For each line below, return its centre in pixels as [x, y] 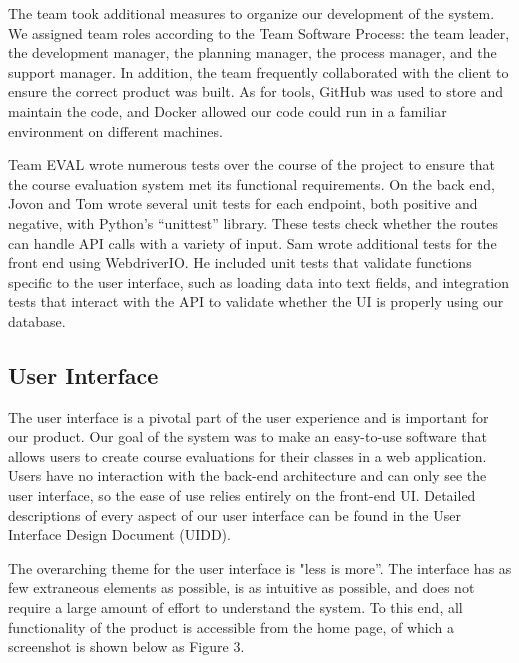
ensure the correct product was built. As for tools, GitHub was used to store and [256, 91]
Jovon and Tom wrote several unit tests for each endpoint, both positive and [243, 203]
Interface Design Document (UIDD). [119, 534]
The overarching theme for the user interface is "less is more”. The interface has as [260, 567]
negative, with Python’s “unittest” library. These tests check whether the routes [253, 222]
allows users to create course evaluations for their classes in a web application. [247, 455]
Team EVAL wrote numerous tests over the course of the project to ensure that [252, 164]
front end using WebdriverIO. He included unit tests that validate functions [240, 262]
